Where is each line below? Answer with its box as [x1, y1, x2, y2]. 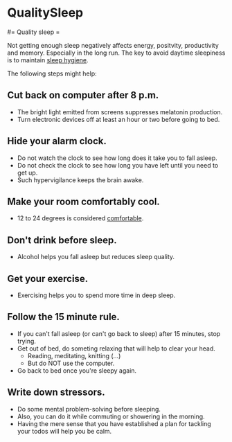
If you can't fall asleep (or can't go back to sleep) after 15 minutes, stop [17, 329, 221, 337]
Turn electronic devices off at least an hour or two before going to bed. [17, 115, 220, 123]
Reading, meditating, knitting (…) [27, 351, 121, 360]
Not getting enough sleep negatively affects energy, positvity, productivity [7, 41, 220, 49]
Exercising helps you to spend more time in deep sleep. [17, 291, 176, 299]
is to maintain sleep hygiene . [7, 55, 89, 64]
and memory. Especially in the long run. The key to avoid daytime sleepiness [7, 48, 226, 57]
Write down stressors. [7, 387, 105, 398]
